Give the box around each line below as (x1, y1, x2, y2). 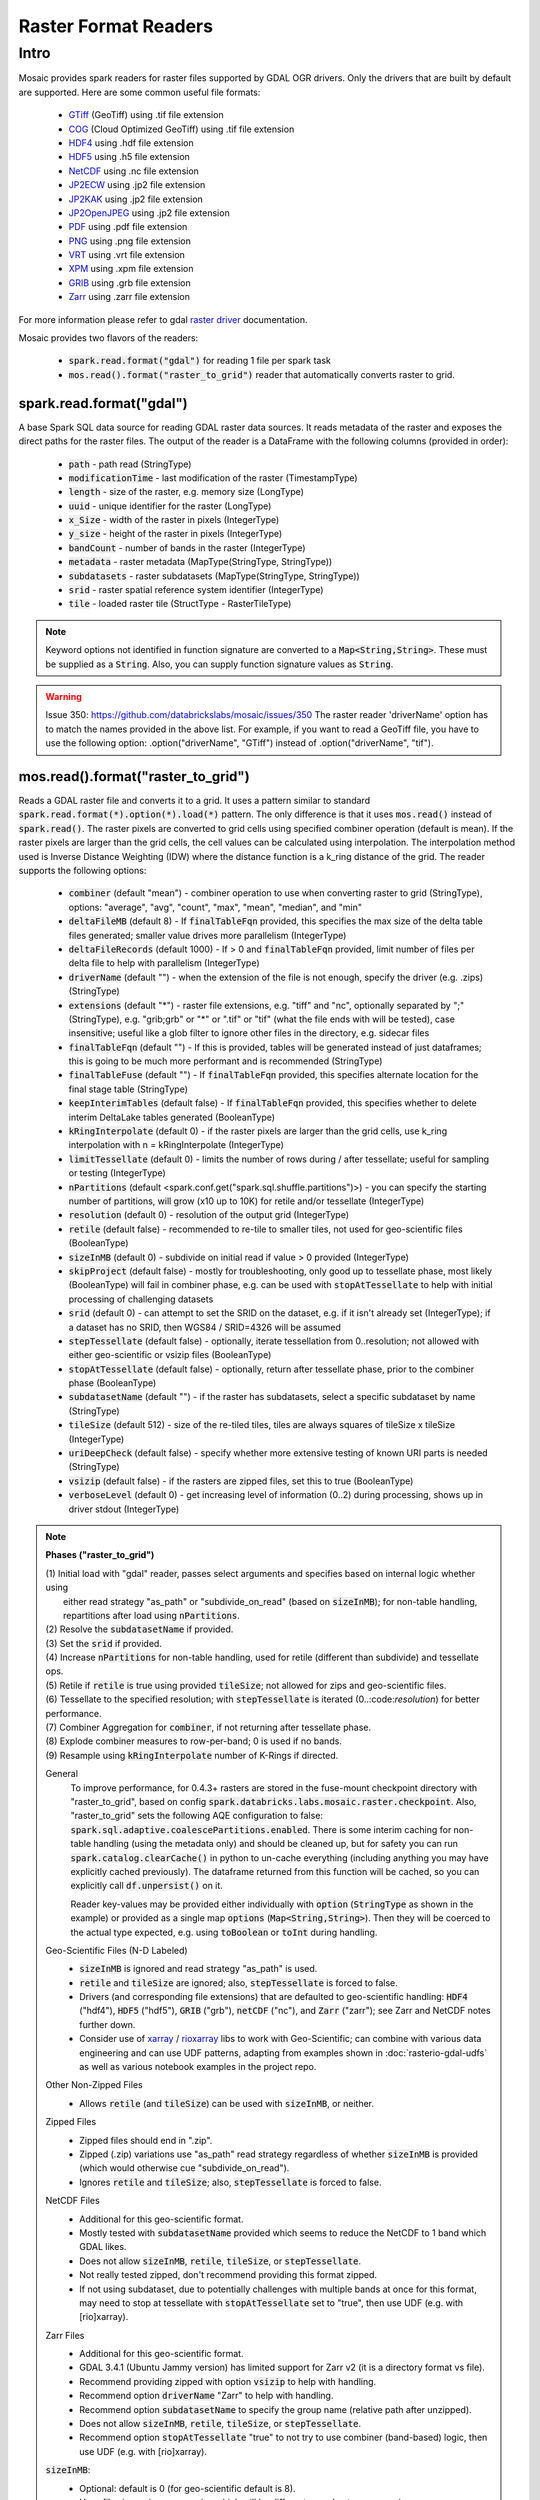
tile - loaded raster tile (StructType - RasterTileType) (68, 598, 292, 610)
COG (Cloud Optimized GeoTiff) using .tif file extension (68, 123, 295, 135)
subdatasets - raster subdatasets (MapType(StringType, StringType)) (68, 570, 360, 582)
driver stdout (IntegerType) (68, 1503, 180, 1515)
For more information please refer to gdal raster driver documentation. (18, 313, 308, 325)
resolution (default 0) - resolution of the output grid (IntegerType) (68, 1209, 350, 1221)
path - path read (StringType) (68, 458, 192, 470)
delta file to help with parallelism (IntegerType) (68, 957, 260, 969)
